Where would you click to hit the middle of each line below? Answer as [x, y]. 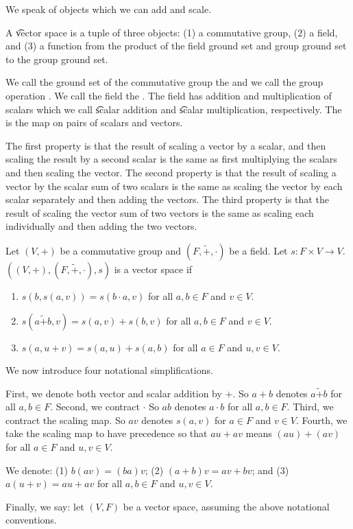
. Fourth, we [321, 420]
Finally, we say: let [45, 506]
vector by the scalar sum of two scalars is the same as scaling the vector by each [174, 186]
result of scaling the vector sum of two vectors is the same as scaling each [160, 212]
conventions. [31, 520]
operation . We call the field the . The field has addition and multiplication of [169, 95]
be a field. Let [258, 250]
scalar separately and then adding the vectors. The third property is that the [167, 199]
